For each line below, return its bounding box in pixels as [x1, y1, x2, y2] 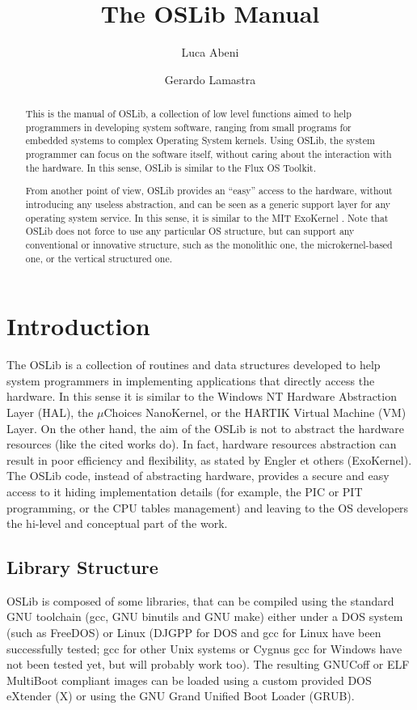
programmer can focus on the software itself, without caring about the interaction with [25, 147, 392, 161]
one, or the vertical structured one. [25, 251, 172, 265]
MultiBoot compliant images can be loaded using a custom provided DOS [6, 671, 372, 688]
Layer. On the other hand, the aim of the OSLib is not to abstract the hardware [6, 419, 404, 436]
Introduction [6, 309, 150, 342]
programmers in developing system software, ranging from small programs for [25, 120, 352, 134]
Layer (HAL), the [6, 403, 94, 420]
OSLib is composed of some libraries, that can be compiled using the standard [6, 592, 394, 609]
